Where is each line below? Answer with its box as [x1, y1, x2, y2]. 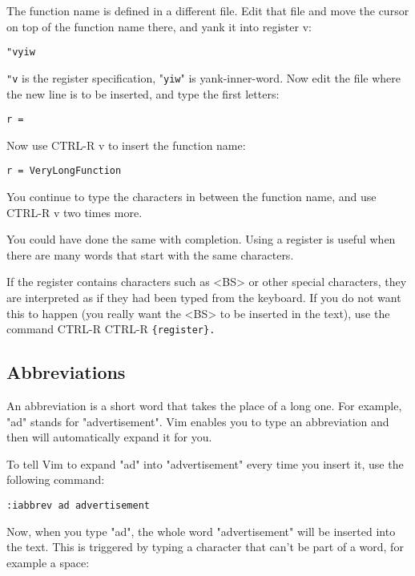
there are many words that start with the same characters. [6, 246, 294, 263]
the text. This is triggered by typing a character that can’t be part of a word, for [6, 538, 404, 555]
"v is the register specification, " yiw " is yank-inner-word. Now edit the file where [6, 69, 401, 86]
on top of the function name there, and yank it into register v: [6, 18, 312, 34]
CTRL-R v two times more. [6, 203, 143, 220]
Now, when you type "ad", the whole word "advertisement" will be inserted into [6, 522, 396, 539]
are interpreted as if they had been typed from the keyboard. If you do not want [6, 288, 401, 305]
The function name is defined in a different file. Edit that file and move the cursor [6, 2, 409, 18]
